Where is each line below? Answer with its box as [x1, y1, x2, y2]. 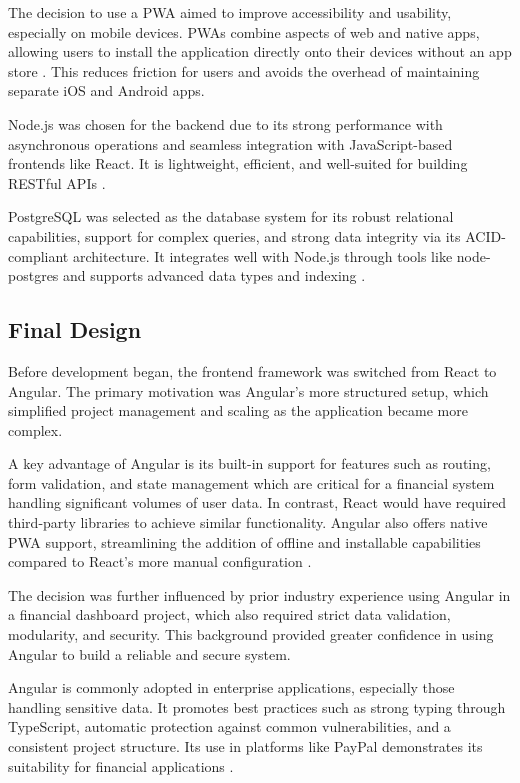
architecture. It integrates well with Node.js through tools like [72, 245, 453, 266]
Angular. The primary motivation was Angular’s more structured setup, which [8, 380, 489, 401]
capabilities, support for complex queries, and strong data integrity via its [8, 225, 461, 246]
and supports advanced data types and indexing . [63, 265, 366, 286]
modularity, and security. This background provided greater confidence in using [8, 624, 494, 645]
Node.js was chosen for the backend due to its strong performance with [8, 113, 443, 134]
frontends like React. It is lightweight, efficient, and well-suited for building [8, 153, 468, 174]
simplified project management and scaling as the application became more [8, 400, 468, 421]
